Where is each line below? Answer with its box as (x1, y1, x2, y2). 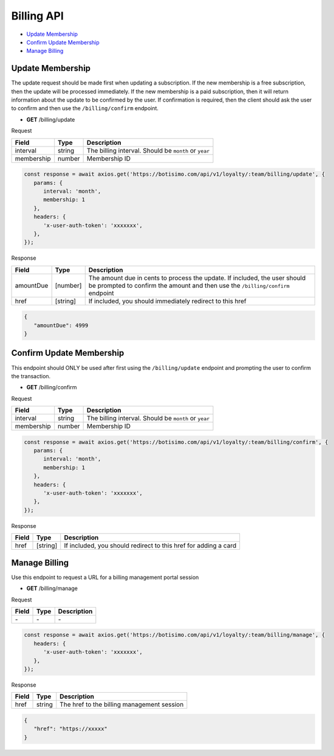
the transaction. (11, 372, 51, 380)
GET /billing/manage (26, 584, 78, 592)
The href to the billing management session (60, 700, 184, 709)
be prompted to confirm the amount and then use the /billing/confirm (88, 281, 290, 290)
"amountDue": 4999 (33, 322, 89, 328)
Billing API (11, 9, 64, 23)
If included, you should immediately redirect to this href (88, 297, 247, 305)
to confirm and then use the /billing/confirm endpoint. (11, 105, 159, 112)
